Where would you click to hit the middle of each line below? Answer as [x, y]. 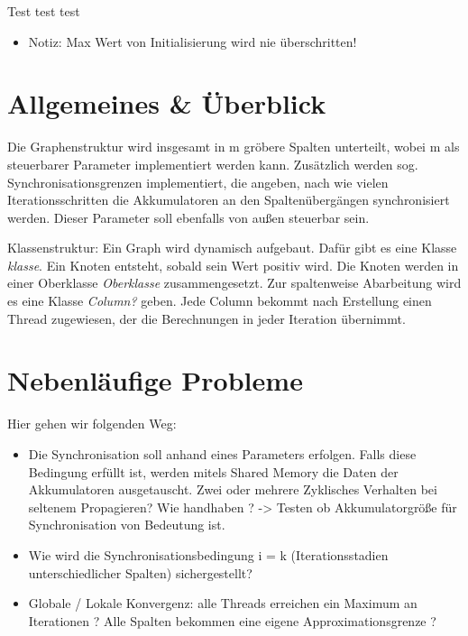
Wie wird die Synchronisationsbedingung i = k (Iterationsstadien [208, 554]
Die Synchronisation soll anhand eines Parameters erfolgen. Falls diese [222, 453]
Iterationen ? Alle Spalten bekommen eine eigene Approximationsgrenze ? [232, 620]
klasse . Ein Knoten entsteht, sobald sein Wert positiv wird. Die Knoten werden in [233, 265]
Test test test [44, 11]
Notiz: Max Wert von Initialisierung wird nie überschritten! [193, 41]
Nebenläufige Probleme [155, 380]
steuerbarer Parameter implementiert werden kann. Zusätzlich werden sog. [213, 164]
